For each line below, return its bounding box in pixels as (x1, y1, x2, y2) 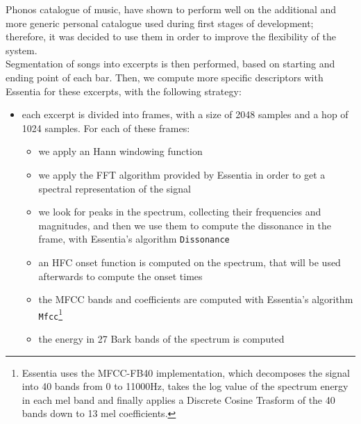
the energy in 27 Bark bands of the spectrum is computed (38, 332, 285, 346)
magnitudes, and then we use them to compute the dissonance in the (38, 218, 332, 232)
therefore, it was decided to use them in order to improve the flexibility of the (6, 29, 336, 44)
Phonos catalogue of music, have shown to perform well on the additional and (6, 2, 337, 16)
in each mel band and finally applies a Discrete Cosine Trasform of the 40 (22, 392, 335, 407)
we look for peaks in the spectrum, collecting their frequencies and (38, 204, 321, 219)
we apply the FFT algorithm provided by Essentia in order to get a (38, 167, 326, 181)
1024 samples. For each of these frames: (22, 120, 190, 135)
